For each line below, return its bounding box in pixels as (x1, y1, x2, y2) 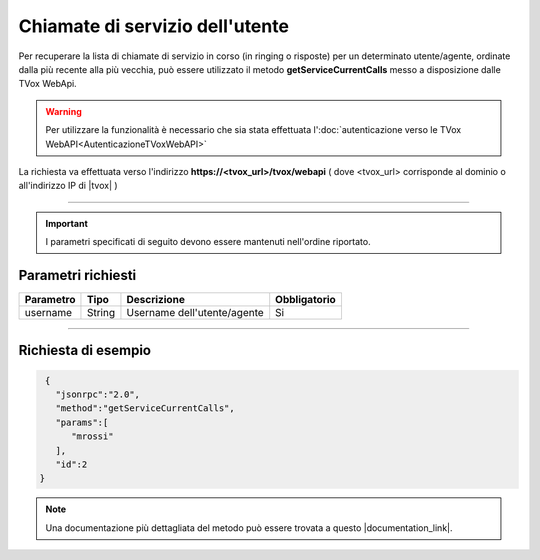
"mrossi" (71, 431, 114, 442)
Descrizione (126, 292, 185, 306)
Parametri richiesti (18, 266, 137, 284)
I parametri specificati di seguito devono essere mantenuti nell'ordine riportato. (45, 236, 371, 248)
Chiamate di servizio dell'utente (18, 15, 290, 37)
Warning (45, 105, 82, 117)
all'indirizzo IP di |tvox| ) (18, 180, 119, 192)
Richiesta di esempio (18, 342, 152, 359)
